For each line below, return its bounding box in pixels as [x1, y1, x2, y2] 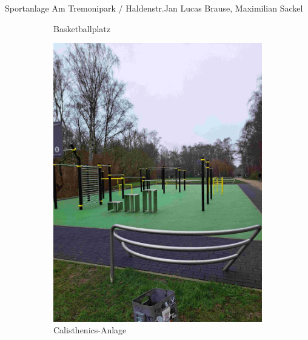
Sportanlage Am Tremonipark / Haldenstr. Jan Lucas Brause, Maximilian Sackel [5, 2, 303, 14]
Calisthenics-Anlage [53, 324, 127, 336]
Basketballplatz [53, 22, 110, 35]
